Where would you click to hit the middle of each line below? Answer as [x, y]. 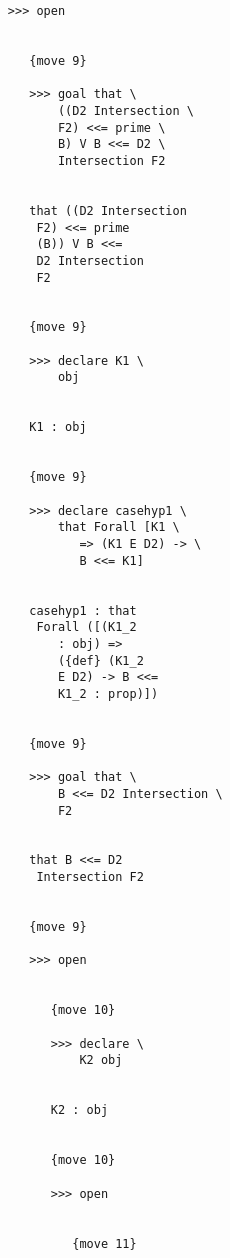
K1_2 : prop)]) [108, 693]
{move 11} [104, 1243]
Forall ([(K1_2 [86, 627]
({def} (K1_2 [100, 660]
